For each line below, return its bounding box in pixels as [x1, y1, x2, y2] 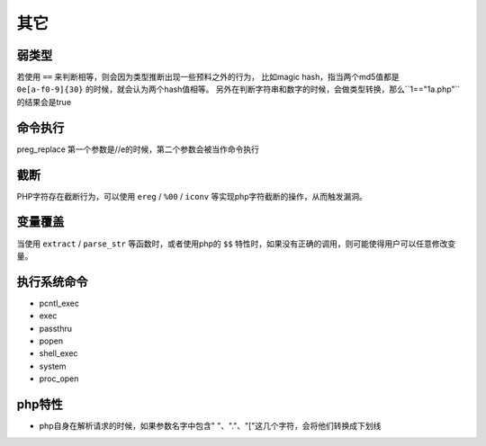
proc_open [39, 373, 79, 384]
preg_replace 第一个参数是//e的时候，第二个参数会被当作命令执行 [16, 144, 260, 155]
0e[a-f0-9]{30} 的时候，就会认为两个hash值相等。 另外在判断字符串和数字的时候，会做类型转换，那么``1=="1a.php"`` [16, 84, 461, 94]
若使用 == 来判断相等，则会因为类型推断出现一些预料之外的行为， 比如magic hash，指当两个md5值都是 [16, 72, 400, 83]
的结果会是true [16, 96, 72, 107]
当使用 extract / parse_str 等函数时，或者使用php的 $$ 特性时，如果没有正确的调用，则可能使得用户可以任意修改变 [16, 238, 456, 249]
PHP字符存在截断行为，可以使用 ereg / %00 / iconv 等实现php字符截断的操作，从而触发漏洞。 [16, 191, 368, 201]
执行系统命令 [16, 274, 88, 290]
